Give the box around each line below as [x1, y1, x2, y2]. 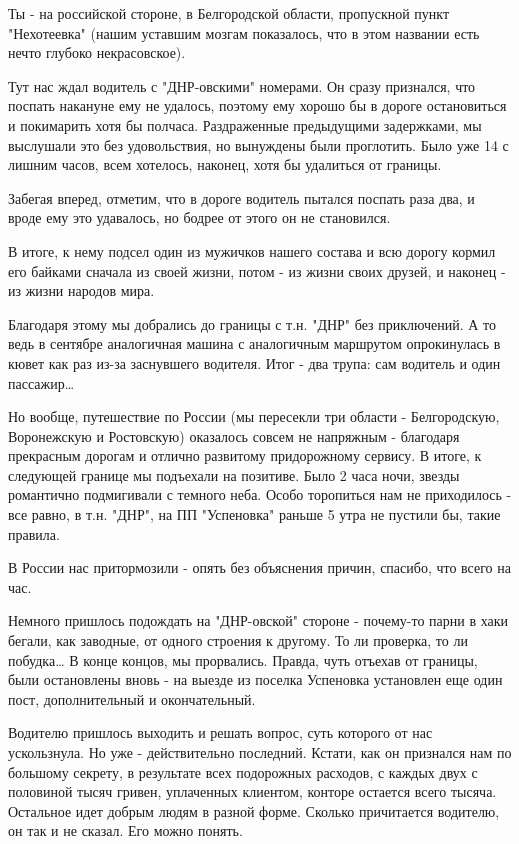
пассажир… [8, 372, 75, 393]
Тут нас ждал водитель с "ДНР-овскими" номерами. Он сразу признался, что [8, 75, 476, 96]
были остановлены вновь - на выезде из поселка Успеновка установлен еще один [8, 669, 503, 690]
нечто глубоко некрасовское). [8, 42, 186, 63]
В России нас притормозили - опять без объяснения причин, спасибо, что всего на [8, 557, 511, 578]
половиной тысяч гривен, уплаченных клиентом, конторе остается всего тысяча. [8, 781, 497, 802]
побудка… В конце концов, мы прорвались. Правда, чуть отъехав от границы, [8, 649, 478, 670]
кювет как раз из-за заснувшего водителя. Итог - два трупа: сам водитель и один [8, 352, 501, 373]
